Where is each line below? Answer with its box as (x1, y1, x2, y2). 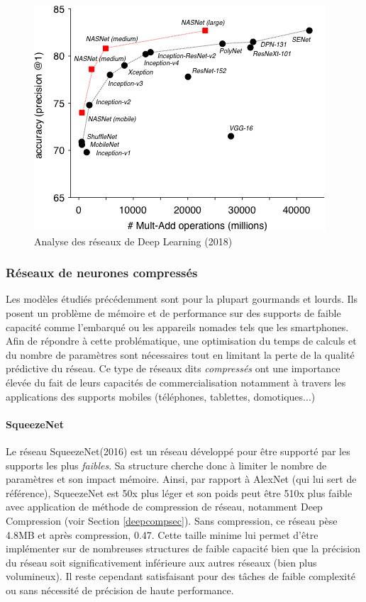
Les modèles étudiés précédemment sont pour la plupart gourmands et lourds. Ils (6, 291, 357, 306)
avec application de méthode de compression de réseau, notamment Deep (6, 499, 323, 514)
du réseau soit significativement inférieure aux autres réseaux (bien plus (6, 554, 317, 569)
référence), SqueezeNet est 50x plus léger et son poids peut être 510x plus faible (6, 485, 353, 500)
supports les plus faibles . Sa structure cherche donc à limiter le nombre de (6, 457, 327, 472)
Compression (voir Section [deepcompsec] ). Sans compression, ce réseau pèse (6, 513, 338, 528)
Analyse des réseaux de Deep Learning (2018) (34, 233, 233, 248)
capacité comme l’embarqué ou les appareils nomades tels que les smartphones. (6, 319, 349, 334)
